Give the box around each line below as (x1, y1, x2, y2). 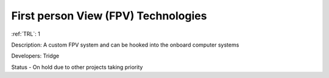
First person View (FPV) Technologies (11, 9, 207, 22)
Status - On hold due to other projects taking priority (11, 63, 143, 71)
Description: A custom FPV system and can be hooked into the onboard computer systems (11, 41, 239, 48)
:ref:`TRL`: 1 (11, 30, 41, 37)
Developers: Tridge (11, 52, 60, 60)
